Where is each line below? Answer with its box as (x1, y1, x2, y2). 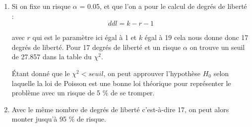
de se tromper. (111, 87, 155, 98)
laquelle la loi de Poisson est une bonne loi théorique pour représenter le (11, 78, 231, 88)
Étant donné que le (11, 68, 70, 78)
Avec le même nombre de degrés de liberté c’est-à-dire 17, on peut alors (11, 104, 229, 114)
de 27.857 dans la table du (11, 51, 92, 62)
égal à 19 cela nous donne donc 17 (144, 32, 249, 42)
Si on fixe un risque (11, 1, 71, 11)
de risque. (76, 114, 106, 124)
